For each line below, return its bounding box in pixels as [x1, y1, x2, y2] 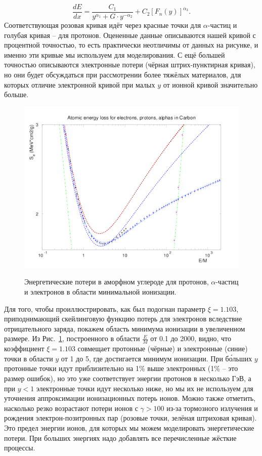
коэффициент [4, 343, 45, 354]
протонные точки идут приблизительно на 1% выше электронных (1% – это [4, 363, 238, 374]
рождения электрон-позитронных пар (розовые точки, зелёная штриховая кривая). [4, 412, 257, 423]
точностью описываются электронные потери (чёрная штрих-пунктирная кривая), [4, 59, 255, 70]
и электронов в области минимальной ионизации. [24, 286, 177, 297]
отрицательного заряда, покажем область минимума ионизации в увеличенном [4, 323, 245, 334]
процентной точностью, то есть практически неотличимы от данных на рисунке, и [4, 39, 258, 50]
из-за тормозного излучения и [166, 402, 258, 413]
